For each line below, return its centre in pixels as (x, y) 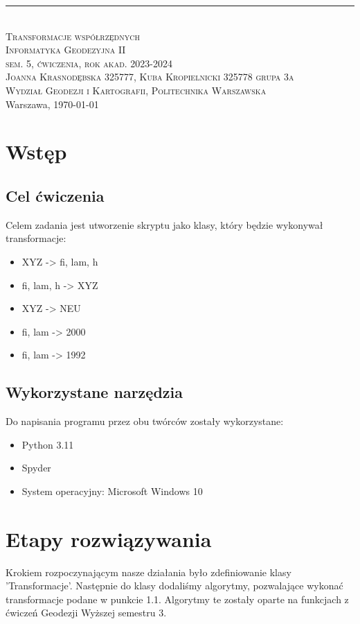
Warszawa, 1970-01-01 (52, 104)
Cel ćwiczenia (55, 195)
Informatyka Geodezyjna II (66, 50)
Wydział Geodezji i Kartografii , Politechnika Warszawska (136, 90)
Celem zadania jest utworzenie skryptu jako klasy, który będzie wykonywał (164, 224)
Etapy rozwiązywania (109, 538)
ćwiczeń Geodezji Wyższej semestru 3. (86, 613)
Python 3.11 (48, 444)
